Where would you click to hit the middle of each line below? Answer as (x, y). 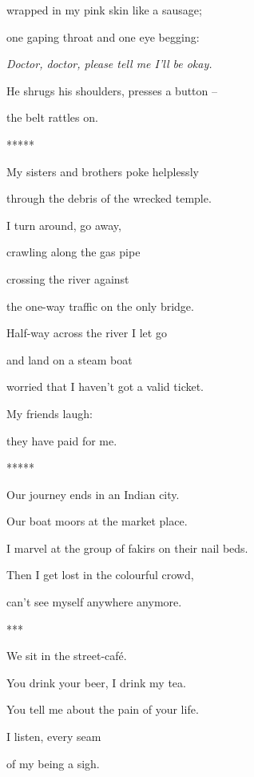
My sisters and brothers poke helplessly (103, 171)
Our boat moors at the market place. (97, 521)
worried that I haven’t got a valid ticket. (105, 386)
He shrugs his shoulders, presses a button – (112, 90)
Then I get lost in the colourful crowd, (100, 575)
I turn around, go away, (64, 225)
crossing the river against (68, 278)
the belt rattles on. (52, 117)
